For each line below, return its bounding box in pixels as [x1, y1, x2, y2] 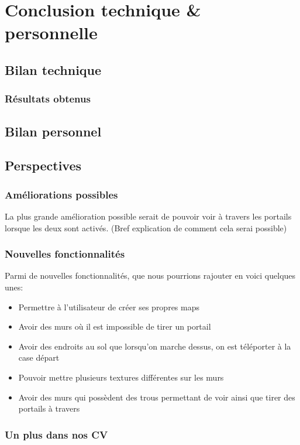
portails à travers [18, 402, 80, 415]
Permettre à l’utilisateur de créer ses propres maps [18, 300, 199, 313]
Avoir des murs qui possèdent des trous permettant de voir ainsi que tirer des [18, 391, 295, 403]
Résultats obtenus [5, 91, 91, 106]
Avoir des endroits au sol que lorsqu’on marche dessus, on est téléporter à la [18, 340, 291, 352]
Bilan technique [5, 60, 102, 78]
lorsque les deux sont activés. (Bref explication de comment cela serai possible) [5, 221, 287, 234]
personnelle [5, 20, 98, 44]
